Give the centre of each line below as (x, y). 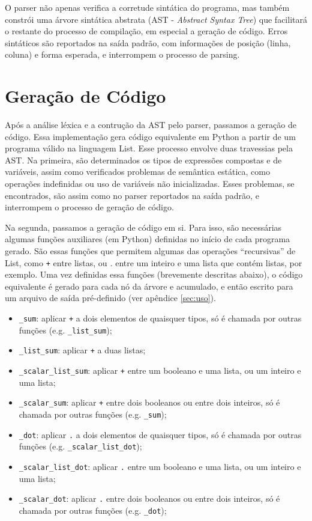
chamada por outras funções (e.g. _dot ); (93, 510)
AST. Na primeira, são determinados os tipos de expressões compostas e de (143, 160)
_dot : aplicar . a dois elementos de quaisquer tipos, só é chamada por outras (160, 434)
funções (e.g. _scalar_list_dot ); (80, 446)
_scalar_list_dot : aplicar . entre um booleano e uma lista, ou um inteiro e (160, 466)
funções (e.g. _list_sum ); (65, 330)
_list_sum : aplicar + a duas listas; (82, 350)
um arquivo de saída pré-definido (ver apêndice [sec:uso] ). (110, 298)
